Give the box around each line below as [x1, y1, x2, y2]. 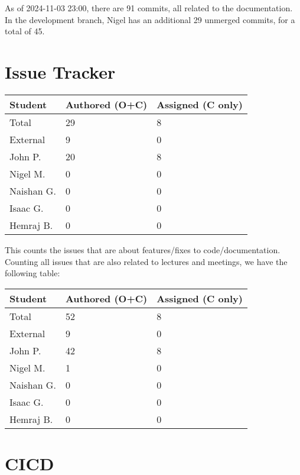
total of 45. [5, 25, 45, 37]
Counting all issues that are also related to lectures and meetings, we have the [5, 255, 288, 267]
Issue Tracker [5, 59, 116, 83]
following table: [5, 267, 60, 279]
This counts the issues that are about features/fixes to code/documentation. [5, 243, 281, 256]
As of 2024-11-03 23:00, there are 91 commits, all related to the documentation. [5, 2, 293, 14]
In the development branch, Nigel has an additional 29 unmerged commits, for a [5, 13, 295, 25]
